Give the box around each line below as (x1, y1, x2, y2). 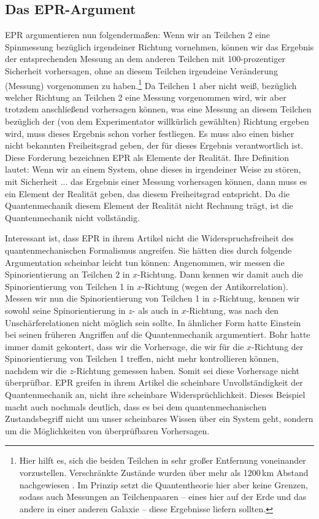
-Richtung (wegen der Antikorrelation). (142, 279, 288, 292)
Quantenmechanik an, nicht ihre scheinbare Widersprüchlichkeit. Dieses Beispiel (5, 388, 306, 401)
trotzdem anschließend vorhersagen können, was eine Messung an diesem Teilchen (5, 103, 312, 115)
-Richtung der (252, 340, 304, 353)
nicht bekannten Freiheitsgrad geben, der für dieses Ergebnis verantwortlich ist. (5, 139, 304, 152)
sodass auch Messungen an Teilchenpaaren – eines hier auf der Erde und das (19, 490, 307, 503)
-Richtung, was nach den (186, 303, 279, 316)
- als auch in (132, 303, 179, 316)
